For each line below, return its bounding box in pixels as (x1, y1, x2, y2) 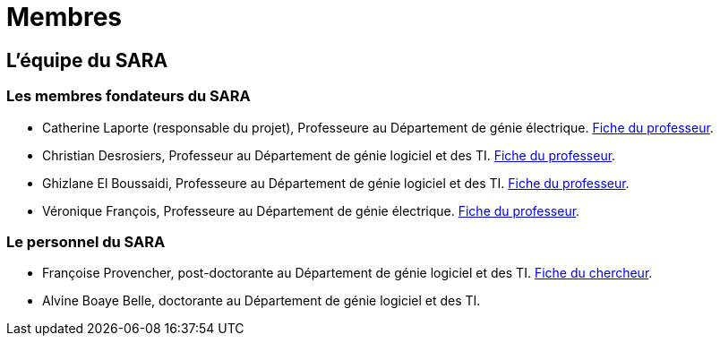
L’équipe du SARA (6, 48, 168, 72)
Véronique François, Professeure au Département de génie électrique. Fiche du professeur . (42, 202, 580, 219)
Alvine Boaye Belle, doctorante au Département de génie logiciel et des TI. (42, 293, 481, 309)
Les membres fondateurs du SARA (6, 87, 251, 106)
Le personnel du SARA (6, 232, 166, 251)
